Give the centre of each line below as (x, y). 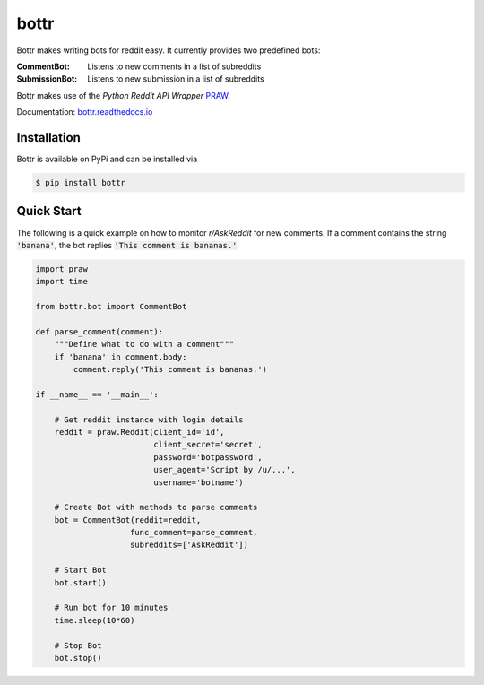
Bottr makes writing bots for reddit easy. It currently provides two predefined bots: (169, 50)
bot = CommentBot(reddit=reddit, (128, 520)
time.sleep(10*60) (95, 620)
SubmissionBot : (47, 79)
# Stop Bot (78, 645)
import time (62, 282)
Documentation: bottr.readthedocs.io (85, 112)
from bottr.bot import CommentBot (111, 307)
